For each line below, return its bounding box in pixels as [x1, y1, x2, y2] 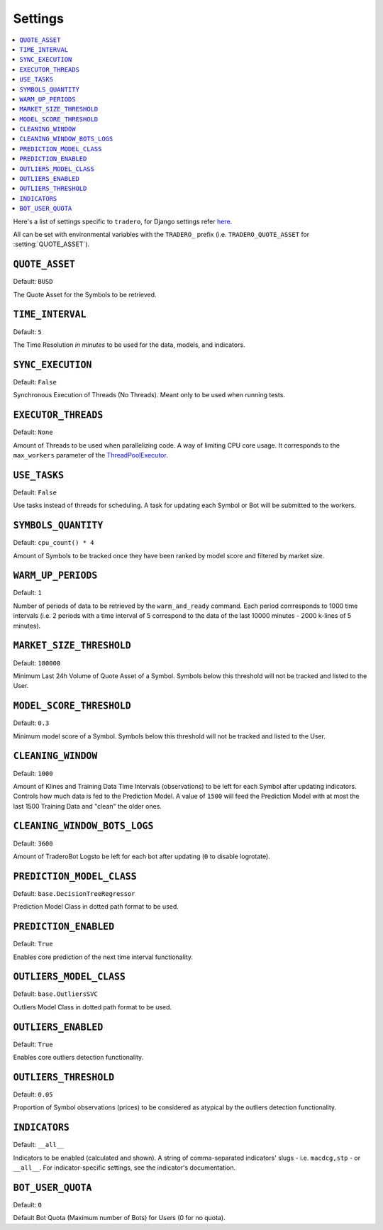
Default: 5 [13, 327, 42, 336]
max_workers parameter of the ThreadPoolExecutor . [13, 450, 168, 459]
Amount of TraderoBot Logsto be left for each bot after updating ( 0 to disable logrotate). [13, 852, 271, 860]
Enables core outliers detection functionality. [13, 1053, 144, 1062]
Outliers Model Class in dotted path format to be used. [13, 1002, 172, 1011]
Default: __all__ [13, 1141, 65, 1149]
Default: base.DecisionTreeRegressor [13, 889, 135, 897]
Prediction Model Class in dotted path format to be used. [13, 902, 179, 911]
